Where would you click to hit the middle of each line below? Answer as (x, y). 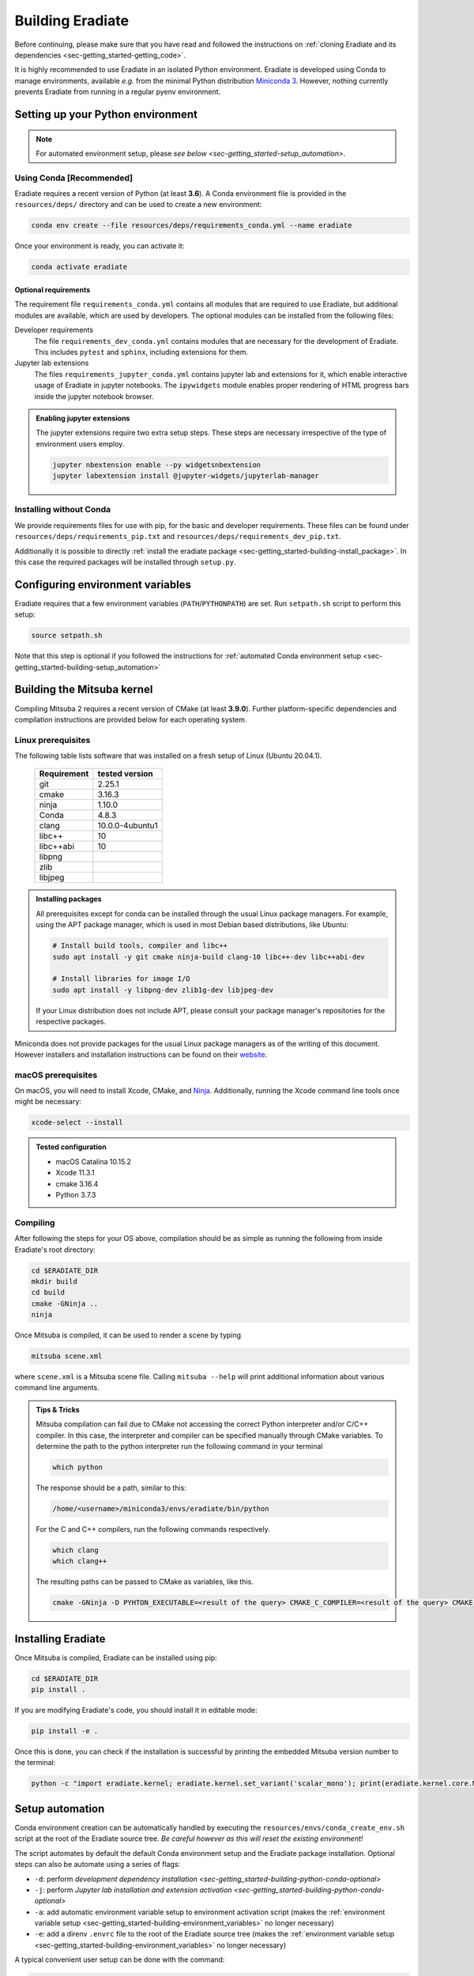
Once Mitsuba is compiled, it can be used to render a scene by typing (128, 1335)
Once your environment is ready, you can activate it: (100, 246)
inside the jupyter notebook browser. (94, 396)
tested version (125, 774)
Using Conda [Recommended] (74, 178)
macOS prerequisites (56, 1075)
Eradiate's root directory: (55, 1250)
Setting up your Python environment (106, 114)
